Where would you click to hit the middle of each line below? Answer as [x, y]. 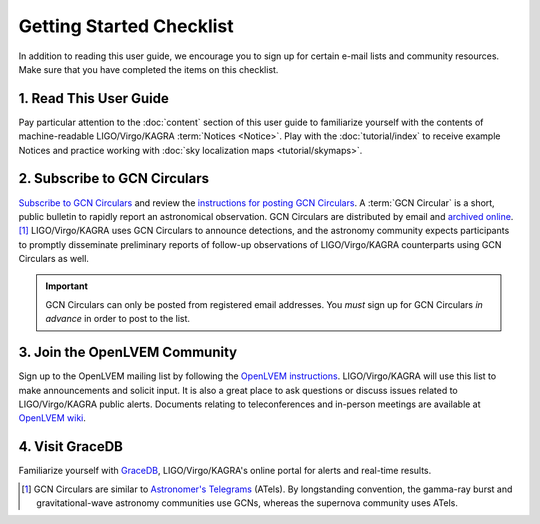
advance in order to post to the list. [117, 319]
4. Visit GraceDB [71, 446]
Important [67, 286]
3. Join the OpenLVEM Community [128, 352]
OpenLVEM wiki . [52, 418]
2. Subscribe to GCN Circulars [114, 178]
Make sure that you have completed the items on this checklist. [148, 69]
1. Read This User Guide [94, 98]
